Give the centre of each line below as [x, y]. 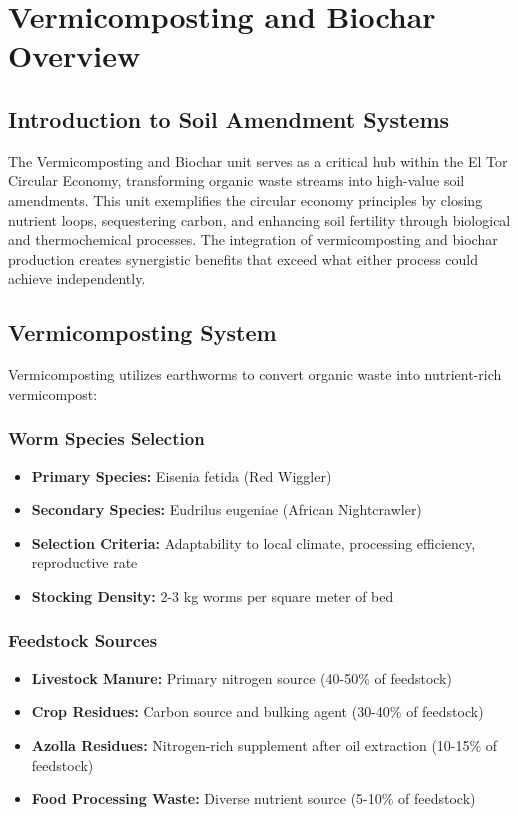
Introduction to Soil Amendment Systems [229, 118]
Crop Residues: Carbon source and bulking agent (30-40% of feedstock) [257, 711]
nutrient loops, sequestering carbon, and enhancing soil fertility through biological [259, 219]
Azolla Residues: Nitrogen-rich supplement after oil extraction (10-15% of [264, 744]
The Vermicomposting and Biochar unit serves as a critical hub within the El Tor [258, 160]
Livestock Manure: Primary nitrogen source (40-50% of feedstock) [241, 677]
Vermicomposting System [142, 332]
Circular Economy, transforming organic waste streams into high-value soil [236, 180]
